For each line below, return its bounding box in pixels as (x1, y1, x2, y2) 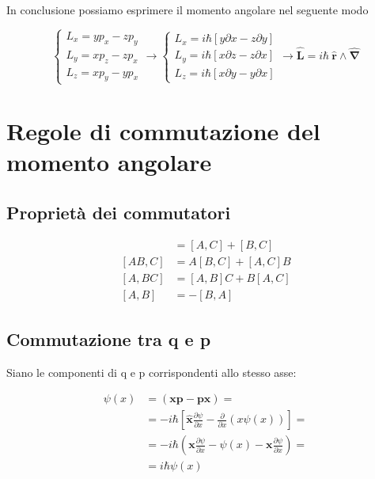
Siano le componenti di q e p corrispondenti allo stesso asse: (6, 363, 297, 380)
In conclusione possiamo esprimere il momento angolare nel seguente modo (6, 2, 369, 17)
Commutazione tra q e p (6, 326, 211, 351)
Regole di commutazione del (6, 114, 320, 146)
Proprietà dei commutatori (6, 200, 231, 224)
